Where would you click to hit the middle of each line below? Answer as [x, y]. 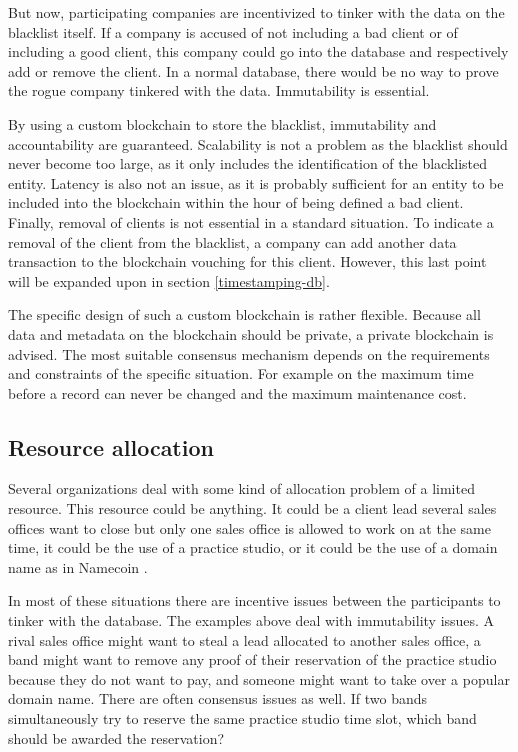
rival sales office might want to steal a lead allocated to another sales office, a [244, 639]
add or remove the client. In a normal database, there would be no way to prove [253, 70]
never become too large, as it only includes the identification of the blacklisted [248, 163]
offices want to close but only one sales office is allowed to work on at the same [249, 527]
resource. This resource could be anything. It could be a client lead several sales [252, 508]
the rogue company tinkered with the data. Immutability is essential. [219, 90]
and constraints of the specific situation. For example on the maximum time [241, 373]
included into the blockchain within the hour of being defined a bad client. [236, 202]
